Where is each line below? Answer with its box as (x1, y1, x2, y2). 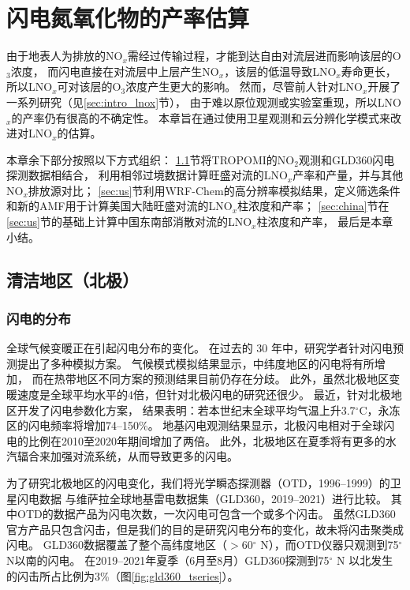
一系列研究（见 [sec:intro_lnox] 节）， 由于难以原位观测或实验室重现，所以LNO (6, 93, 401, 110)
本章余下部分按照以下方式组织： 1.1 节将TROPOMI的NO (6, 151, 295, 167)
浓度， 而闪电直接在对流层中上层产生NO (10, 62, 219, 79)
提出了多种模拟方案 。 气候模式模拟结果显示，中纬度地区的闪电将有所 (17, 355, 375, 371)
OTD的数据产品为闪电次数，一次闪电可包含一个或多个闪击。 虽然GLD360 (17, 505, 396, 522)
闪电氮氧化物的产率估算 (6, 2, 250, 34)
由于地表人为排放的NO (6, 47, 123, 64)
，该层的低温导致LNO (224, 62, 337, 79)
